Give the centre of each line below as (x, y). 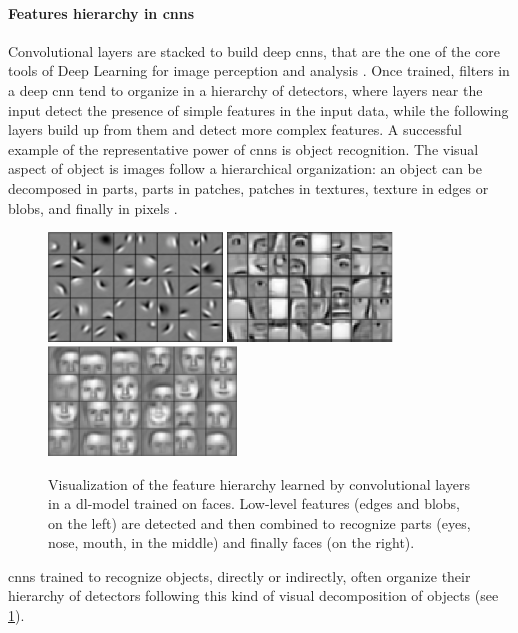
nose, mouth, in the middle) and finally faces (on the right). (231, 542)
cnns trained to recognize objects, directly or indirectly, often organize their (239, 575)
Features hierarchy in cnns (101, 12)
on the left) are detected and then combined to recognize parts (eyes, (259, 522)
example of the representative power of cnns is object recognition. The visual (243, 148)
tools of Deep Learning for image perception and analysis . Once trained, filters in (259, 70)
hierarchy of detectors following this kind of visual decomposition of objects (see (253, 595)
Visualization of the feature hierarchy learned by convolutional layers (259, 483)
